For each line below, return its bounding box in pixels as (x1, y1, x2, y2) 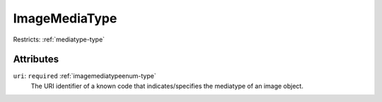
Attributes (13, 53, 59, 65)
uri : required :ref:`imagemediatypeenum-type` (13, 72, 156, 80)
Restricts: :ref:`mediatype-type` (13, 35, 105, 44)
